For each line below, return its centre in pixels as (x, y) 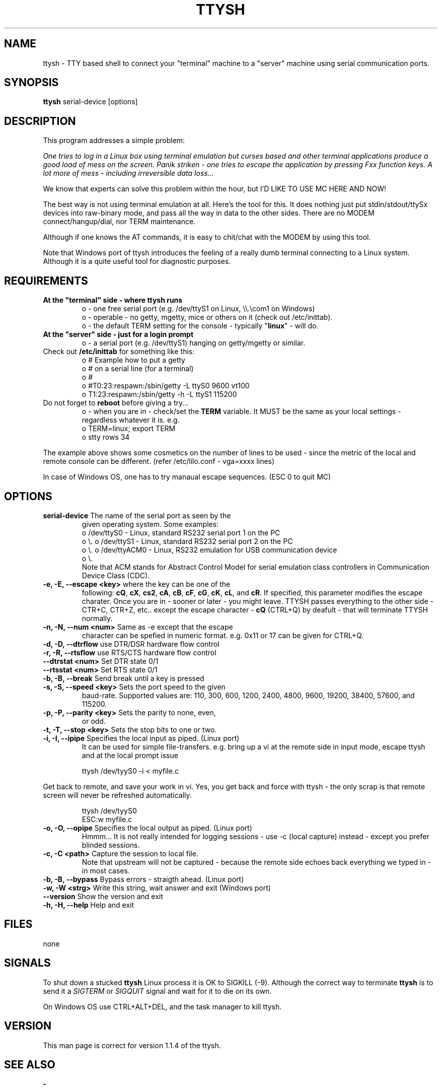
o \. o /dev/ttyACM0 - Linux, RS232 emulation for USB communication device (209, 550)
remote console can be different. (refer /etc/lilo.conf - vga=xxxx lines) (159, 461)
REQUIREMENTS (46, 281)
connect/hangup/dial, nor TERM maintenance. (119, 222)
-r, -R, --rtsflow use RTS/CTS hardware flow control (130, 652)
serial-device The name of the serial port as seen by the (137, 515)
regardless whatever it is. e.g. (131, 420)
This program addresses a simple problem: (114, 141)
